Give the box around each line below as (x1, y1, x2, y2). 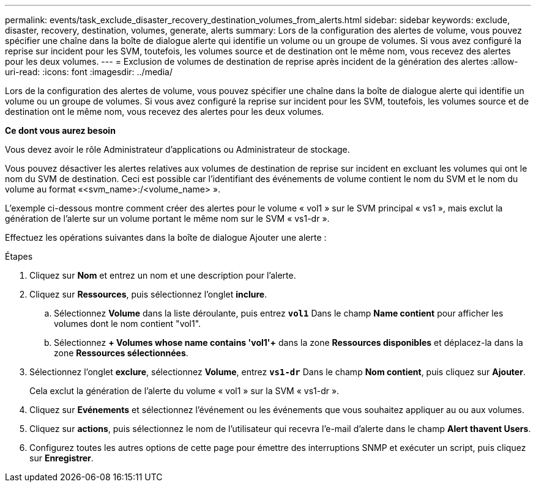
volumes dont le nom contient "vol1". (54, 318, 201, 329)
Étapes (5, 251, 33, 262)
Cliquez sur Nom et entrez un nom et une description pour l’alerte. (29, 270, 296, 280)
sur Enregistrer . (29, 453, 94, 463)
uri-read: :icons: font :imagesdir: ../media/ (5, 67, 173, 77)
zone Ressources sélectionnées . (54, 348, 188, 358)
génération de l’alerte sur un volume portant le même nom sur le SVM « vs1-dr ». (5, 213, 330, 224)
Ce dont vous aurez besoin (5, 125, 116, 136)
